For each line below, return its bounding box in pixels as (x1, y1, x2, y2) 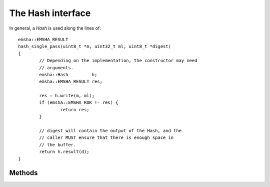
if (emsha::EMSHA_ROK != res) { (39, 100, 118, 105)
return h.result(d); (39, 149, 89, 155)
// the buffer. (39, 142, 76, 147)
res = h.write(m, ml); (39, 93, 95, 99)
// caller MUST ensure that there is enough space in (39, 135, 174, 140)
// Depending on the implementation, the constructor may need (39, 58, 197, 64)
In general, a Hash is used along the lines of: (9, 25, 101, 31)
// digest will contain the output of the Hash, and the (39, 128, 182, 134)
